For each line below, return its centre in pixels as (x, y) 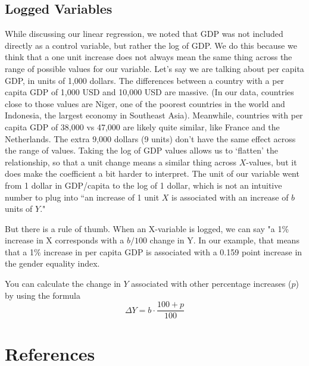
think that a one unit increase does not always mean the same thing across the (149, 57)
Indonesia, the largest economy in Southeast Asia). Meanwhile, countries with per (154, 115)
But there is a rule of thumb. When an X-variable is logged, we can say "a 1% (147, 228)
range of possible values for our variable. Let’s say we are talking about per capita (154, 68)
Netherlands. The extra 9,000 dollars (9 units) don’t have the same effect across (150, 138)
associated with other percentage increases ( (211, 284)
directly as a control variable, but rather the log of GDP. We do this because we (151, 45)
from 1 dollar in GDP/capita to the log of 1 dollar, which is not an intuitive (143, 185)
